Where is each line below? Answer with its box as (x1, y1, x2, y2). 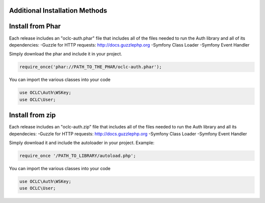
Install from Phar (9, 22, 61, 30)
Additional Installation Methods (9, 6, 107, 15)
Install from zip (9, 111, 56, 120)
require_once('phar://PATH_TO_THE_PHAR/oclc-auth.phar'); (19, 64, 162, 70)
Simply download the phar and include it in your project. (9, 51, 122, 57)
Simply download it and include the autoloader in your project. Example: (9, 140, 155, 146)
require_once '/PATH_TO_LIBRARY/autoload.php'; (19, 152, 136, 158)
